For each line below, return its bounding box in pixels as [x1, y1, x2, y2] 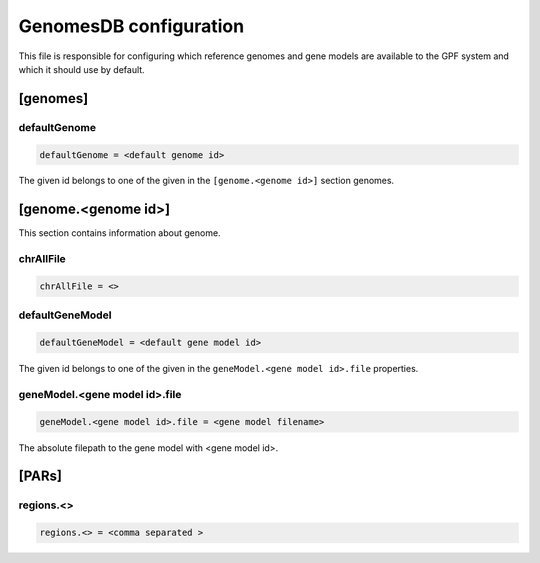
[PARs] [18, 468, 62, 485]
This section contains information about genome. [18, 227, 221, 239]
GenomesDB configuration [18, 15, 245, 37]
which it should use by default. [18, 63, 145, 75]
